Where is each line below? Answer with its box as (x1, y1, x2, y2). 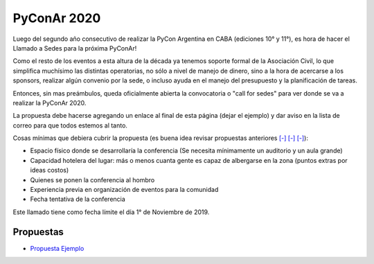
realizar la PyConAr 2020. (12, 98, 87, 107)
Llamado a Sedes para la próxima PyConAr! (12, 44, 137, 52)
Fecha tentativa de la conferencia (30, 195, 126, 204)
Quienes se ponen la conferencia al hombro (30, 175, 155, 184)
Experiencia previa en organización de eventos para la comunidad (30, 186, 219, 194)
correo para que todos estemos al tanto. (12, 121, 128, 130)
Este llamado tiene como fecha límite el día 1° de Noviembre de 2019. (12, 208, 210, 216)
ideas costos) (30, 166, 69, 175)
